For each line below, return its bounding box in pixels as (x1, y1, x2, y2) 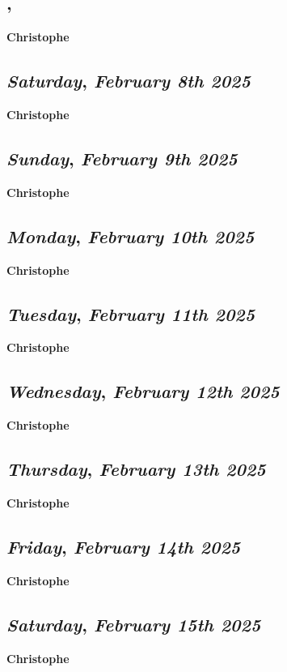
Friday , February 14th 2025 (6, 533, 241, 559)
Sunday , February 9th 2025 (6, 145, 238, 170)
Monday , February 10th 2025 (6, 223, 255, 248)
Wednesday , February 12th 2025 (6, 379, 280, 404)
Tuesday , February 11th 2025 (6, 301, 255, 326)
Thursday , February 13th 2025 (6, 456, 266, 482)
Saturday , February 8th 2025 (6, 68, 251, 93)
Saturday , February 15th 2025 (6, 611, 261, 636)
